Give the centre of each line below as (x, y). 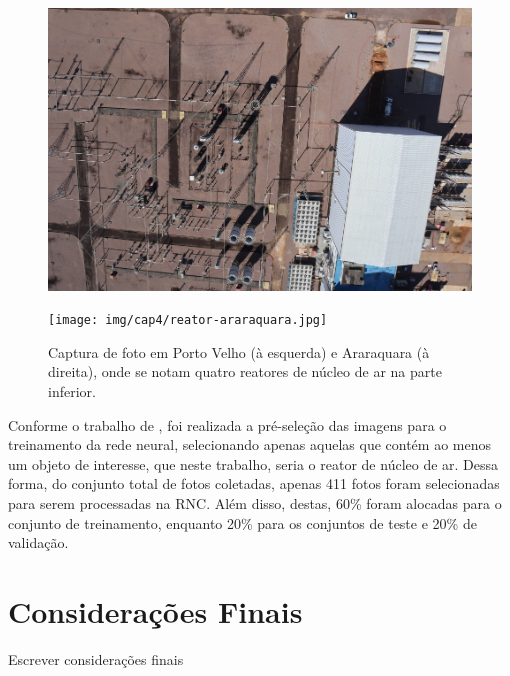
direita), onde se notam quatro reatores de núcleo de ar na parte (245, 371)
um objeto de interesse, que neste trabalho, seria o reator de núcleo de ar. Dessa (253, 463)
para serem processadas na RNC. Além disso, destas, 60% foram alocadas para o (255, 502)
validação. (38, 542)
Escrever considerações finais (96, 658)
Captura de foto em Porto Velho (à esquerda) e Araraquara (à (239, 351)
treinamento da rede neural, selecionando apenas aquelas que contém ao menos (249, 444)
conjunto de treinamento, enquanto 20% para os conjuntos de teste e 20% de (242, 522)
